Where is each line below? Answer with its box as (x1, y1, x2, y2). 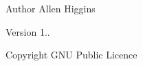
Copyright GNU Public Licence (5, 47, 137, 62)
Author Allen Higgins (5, 1, 96, 15)
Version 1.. (5, 24, 50, 38)
